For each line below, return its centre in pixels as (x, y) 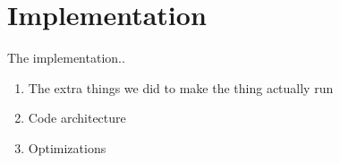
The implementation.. (66, 58)
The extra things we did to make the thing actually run (181, 87)
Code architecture (77, 118)
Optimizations (67, 147)
